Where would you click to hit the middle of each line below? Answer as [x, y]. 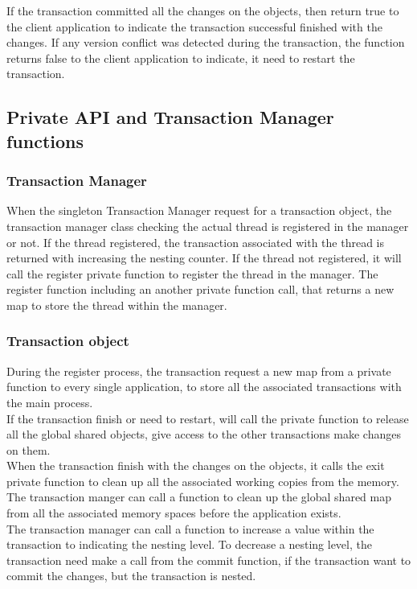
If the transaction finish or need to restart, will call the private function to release [208, 418]
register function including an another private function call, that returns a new [200, 289]
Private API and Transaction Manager [170, 117]
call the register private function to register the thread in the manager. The [192, 273]
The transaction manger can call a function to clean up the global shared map [199, 497]
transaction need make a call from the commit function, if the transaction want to [209, 560]
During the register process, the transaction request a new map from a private [199, 371]
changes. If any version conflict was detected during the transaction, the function [206, 42]
